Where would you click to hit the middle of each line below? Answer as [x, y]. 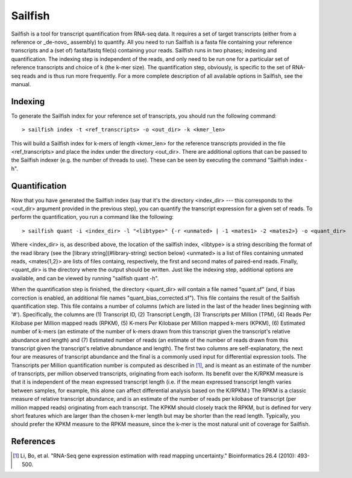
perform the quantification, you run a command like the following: [93, 217]
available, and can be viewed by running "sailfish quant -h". [85, 278]
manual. [21, 84]
